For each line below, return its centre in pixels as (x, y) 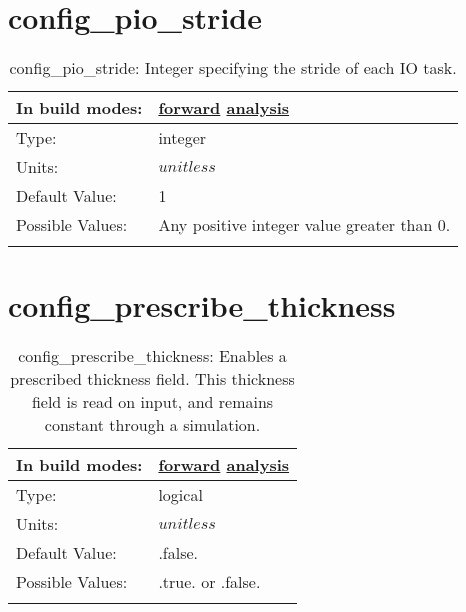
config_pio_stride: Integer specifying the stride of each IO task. (233, 68)
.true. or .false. (209, 582)
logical (180, 495)
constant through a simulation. (152, 425)
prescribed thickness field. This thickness (152, 379)
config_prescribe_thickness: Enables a (152, 356)
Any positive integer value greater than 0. (304, 225)
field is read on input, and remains (152, 402)
